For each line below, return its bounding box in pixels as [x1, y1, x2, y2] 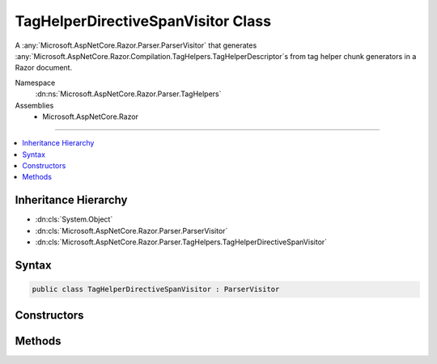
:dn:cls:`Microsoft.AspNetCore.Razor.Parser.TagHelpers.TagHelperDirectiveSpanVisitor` [35, 237, 328, 247]
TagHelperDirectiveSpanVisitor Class [15, 12, 271, 30]
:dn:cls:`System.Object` [35, 214, 113, 224]
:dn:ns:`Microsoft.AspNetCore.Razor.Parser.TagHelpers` [35, 89, 222, 99]
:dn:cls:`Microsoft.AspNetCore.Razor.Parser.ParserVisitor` [35, 226, 228, 235]
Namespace [15, 78, 56, 87]
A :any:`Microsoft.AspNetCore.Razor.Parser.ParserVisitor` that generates [15, 40, 257, 50]
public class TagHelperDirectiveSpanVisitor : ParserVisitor [32, 285, 280, 294]
